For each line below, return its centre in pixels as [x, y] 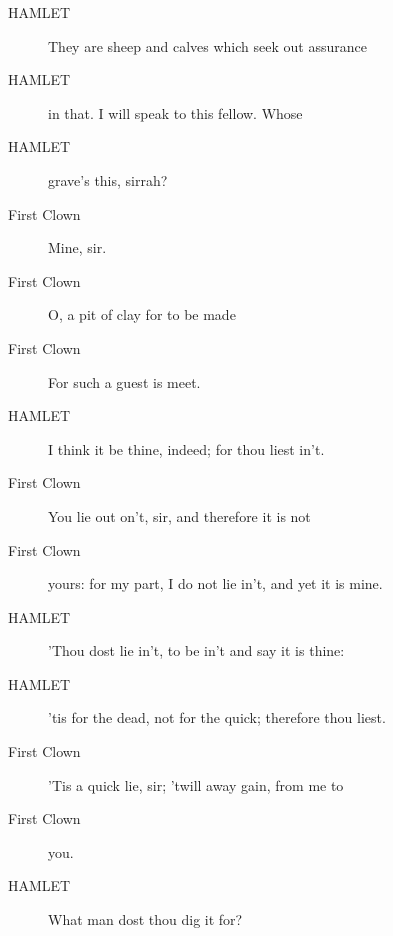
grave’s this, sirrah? [108, 179]
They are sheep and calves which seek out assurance [207, 45]
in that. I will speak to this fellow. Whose [175, 112]
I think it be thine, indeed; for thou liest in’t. [186, 448]
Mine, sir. [77, 247]
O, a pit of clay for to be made [142, 314]
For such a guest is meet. [124, 381]
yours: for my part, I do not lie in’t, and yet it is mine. [215, 583]
